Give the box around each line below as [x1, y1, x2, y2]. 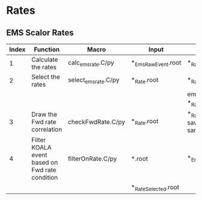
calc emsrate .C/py [68, 58, 114, 68]
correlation [31, 125, 63, 133]
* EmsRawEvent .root [130, 58, 182, 68]
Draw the [31, 110, 57, 118]
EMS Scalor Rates [6, 28, 74, 38]
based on [31, 158, 58, 166]
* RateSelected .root [130, 183, 179, 192]
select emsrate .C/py [68, 76, 120, 85]
